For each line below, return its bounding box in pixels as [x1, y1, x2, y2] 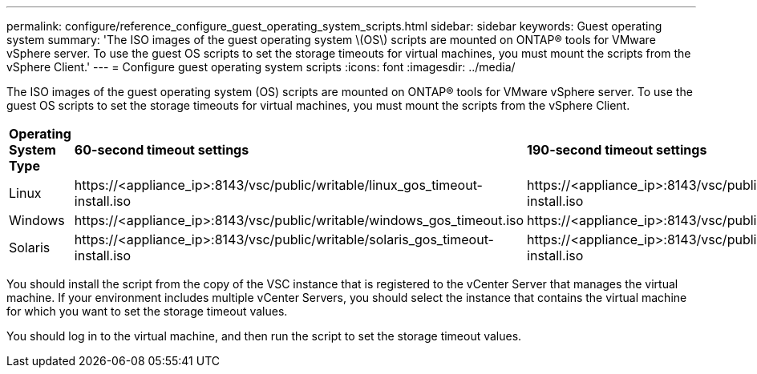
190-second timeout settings [527, 142, 707, 158]
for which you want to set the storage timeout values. [6, 304, 288, 318]
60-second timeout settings [74, 142, 249, 158]
